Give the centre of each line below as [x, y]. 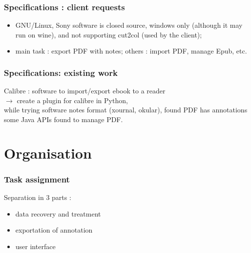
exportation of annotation [54, 230]
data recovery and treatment [58, 213]
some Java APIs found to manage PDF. [63, 119]
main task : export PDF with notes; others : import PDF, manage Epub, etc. [131, 51]
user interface [35, 246]
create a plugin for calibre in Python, [72, 100]
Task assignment [37, 179]
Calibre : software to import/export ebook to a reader [85, 91]
